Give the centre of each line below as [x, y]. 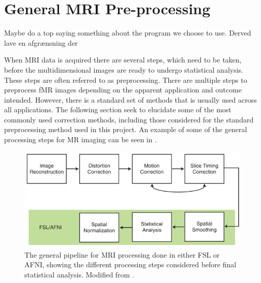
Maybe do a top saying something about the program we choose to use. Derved [128, 33]
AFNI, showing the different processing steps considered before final [130, 264]
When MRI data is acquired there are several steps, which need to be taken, [123, 60]
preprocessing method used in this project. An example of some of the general [126, 129]
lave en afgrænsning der [41, 42]
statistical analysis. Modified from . [79, 274]
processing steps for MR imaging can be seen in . [81, 139]
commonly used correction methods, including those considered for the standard [129, 119]
